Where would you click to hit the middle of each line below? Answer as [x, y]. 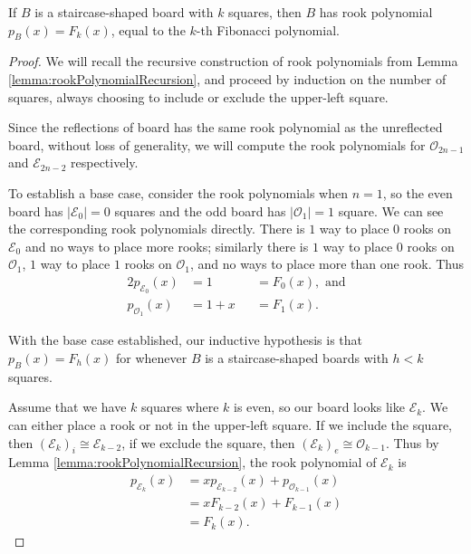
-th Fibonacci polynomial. [268, 29]
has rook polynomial [376, 12]
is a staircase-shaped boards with [297, 357]
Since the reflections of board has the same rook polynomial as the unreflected [226, 127]
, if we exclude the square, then [208, 442]
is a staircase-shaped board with [124, 12]
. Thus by [412, 442]
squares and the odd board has [200, 210]
